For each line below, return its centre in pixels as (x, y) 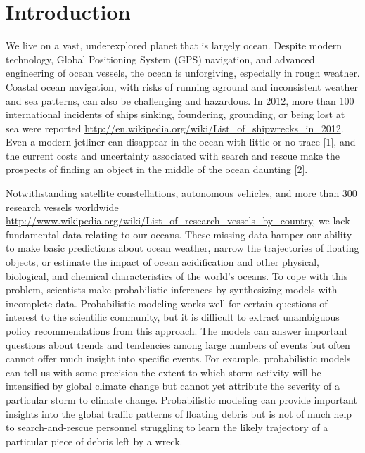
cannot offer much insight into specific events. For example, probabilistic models (178, 358)
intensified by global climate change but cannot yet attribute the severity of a (173, 386)
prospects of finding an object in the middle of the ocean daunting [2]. (157, 169)
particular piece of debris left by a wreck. (94, 441)
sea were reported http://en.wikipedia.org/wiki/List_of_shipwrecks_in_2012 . (175, 128)
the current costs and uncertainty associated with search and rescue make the (173, 155)
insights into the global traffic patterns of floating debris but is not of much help (179, 413)
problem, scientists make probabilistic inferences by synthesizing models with (172, 289)
